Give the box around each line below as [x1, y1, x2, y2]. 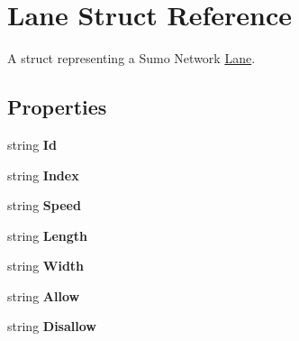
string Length [7, 226, 88, 244]
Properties [7, 93, 107, 121]
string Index [7, 165, 79, 184]
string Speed [7, 196, 81, 215]
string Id [7, 134, 57, 153]
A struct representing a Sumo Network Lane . [7, 49, 256, 68]
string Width [7, 256, 85, 275]
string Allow [7, 286, 80, 305]
